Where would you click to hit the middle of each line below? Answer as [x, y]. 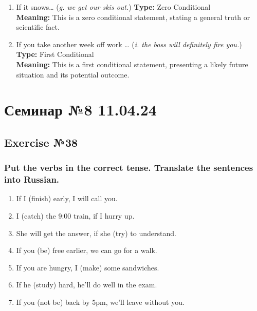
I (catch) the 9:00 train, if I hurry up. [75, 216]
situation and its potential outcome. [73, 74]
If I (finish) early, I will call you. [67, 198]
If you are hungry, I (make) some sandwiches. [88, 267]
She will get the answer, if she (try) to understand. [96, 233]
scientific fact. [38, 27]
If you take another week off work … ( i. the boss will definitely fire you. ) [129, 44]
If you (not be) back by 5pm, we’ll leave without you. [100, 302]
